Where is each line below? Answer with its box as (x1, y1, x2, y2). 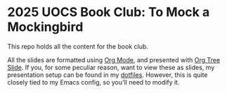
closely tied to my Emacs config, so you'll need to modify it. (7, 78, 180, 86)
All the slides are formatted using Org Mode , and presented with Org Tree (7, 55, 220, 64)
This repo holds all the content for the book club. (7, 42, 149, 50)
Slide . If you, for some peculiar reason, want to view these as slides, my (7, 63, 215, 71)
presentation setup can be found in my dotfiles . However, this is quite (7, 71, 208, 79)
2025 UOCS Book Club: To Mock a (7, 4, 210, 20)
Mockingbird (7, 19, 84, 35)
